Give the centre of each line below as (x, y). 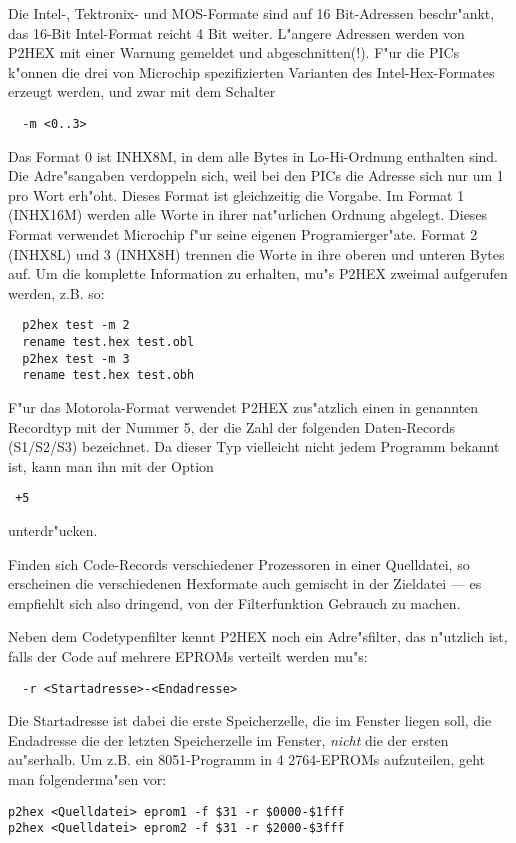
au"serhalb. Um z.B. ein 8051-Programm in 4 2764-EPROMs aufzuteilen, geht (247, 759)
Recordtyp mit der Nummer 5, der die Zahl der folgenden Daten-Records (231, 426)
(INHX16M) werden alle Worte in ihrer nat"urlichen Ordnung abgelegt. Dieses (248, 214)
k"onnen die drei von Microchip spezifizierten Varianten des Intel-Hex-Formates (251, 71)
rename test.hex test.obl (108, 342)
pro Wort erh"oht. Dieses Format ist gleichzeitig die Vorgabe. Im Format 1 (236, 194)
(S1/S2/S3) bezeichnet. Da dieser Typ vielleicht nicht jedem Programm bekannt (254, 446)
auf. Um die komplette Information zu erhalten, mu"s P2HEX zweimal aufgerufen (258, 273)
